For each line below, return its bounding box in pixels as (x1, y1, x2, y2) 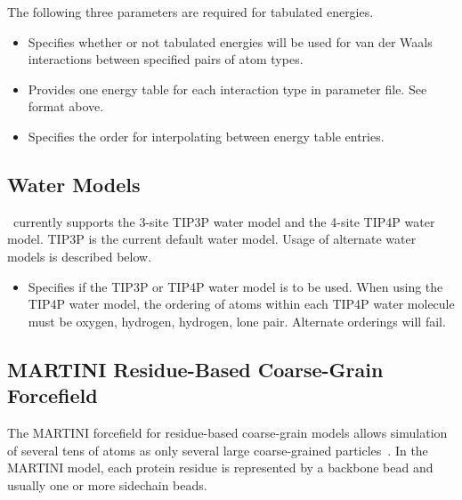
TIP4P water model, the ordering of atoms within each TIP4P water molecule (28, 294, 455, 313)
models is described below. (7, 246, 152, 265)
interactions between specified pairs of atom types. (28, 50, 304, 69)
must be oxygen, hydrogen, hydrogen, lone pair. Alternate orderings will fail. (28, 311, 446, 330)
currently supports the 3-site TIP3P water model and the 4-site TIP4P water (12, 212, 435, 230)
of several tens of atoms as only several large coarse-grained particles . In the (7, 440, 428, 459)
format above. (28, 97, 104, 116)
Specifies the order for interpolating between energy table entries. (28, 126, 385, 145)
